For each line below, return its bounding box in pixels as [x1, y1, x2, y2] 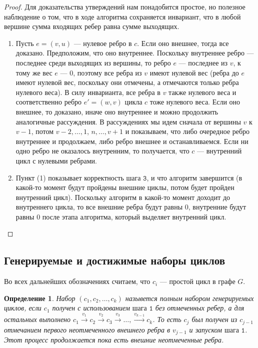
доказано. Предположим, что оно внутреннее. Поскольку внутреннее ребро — [15, 47, 254, 58]
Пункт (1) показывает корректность [15, 172, 124, 182]
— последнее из [178, 57, 228, 67]
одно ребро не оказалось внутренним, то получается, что [15, 145, 189, 156]
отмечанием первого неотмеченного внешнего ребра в [4, 324, 170, 334]
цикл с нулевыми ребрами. [15, 155, 97, 165]
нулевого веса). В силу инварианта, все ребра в [15, 86, 160, 97]
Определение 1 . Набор [4, 292, 75, 303]
